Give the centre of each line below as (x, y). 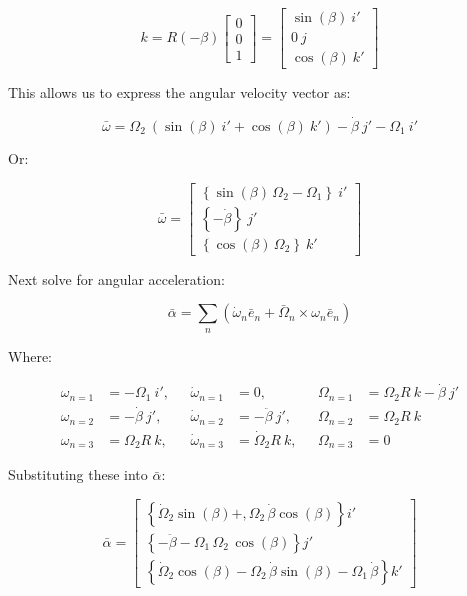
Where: (30, 355)
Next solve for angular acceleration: (116, 278)
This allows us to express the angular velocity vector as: (179, 92)
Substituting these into (78, 474)
